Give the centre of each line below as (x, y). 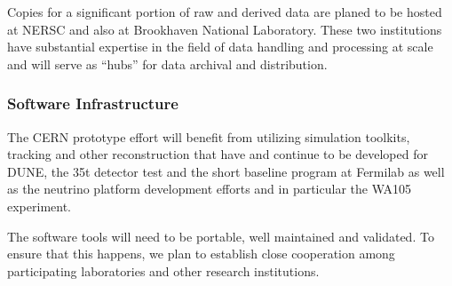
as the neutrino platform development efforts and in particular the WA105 (209, 189)
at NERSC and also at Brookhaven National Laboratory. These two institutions (225, 29)
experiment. (39, 206)
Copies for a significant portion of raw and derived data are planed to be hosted (225, 12)
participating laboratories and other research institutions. (163, 270)
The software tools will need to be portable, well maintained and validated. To (221, 236)
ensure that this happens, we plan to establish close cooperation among (201, 254)
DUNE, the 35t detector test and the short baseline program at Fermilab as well (226, 171)
